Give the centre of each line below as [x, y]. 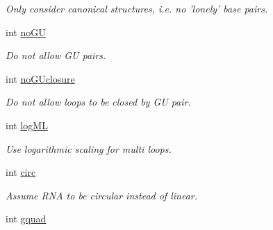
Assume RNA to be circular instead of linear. [102, 195]
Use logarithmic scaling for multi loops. [89, 148]
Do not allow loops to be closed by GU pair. [98, 102]
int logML [27, 125]
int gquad [26, 219]
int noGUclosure [40, 78]
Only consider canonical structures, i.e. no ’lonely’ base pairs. [137, 8]
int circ [21, 172]
